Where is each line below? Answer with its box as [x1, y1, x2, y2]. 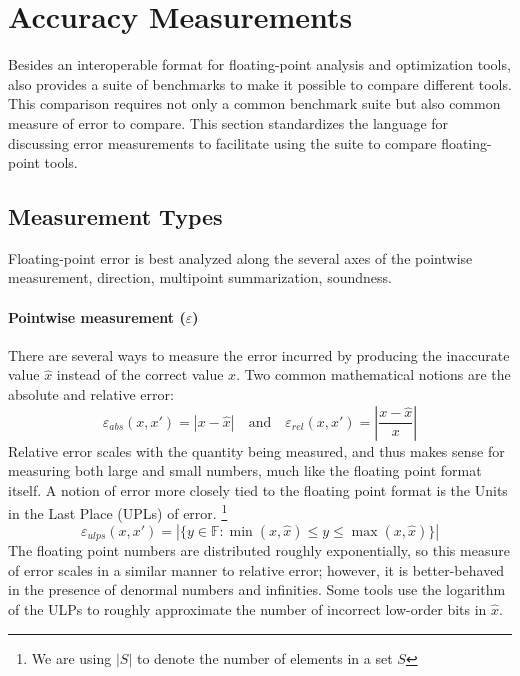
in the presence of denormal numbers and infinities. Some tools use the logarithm [8, 579, 506, 600]
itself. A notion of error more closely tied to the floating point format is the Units [8, 479, 508, 500]
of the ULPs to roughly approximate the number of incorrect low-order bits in [8, 598, 487, 619]
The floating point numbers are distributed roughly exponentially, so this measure [8, 540, 510, 561]
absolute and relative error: [8, 384, 174, 405]
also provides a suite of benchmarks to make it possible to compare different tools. [8, 73, 512, 94]
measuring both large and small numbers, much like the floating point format [8, 460, 482, 481]
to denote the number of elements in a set [136, 647, 393, 668]
